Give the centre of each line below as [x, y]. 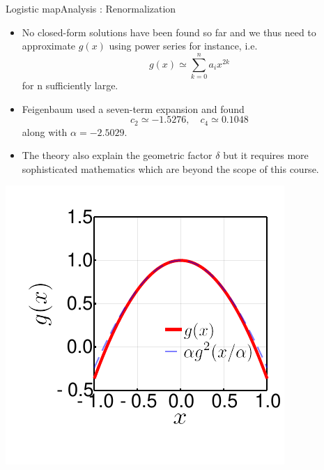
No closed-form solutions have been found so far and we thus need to [169, 32]
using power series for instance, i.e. [183, 46]
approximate [49, 46]
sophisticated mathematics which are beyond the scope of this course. [170, 168]
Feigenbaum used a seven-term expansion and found [133, 108]
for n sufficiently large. [70, 85]
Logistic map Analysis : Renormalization [91, 8]
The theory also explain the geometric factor [117, 155]
